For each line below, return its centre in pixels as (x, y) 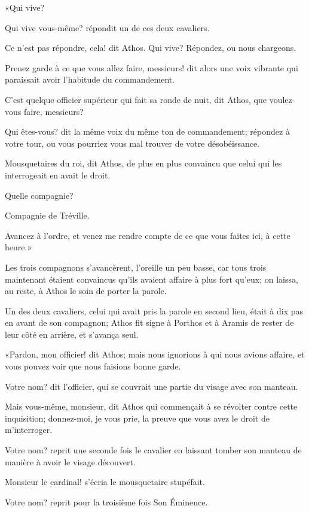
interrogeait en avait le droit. (58, 175)
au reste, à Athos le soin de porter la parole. (86, 291)
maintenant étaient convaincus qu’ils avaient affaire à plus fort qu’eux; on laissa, (152, 279)
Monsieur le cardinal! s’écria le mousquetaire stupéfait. (105, 482)
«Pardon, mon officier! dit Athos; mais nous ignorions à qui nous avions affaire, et (155, 354)
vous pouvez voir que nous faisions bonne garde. (93, 366)
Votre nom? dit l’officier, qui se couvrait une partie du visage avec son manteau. (152, 386)
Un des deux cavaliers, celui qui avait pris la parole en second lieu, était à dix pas (154, 310)
